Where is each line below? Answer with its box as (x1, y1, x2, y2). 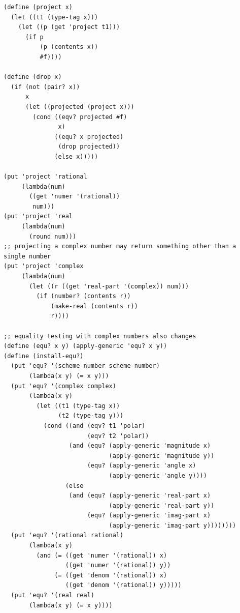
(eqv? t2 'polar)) (87, 432, 149, 440)
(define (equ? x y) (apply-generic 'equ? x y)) (4, 342, 167, 350)
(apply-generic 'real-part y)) (109, 502, 215, 509)
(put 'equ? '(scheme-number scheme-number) (11, 362, 160, 370)
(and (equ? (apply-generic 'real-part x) (68, 492, 211, 500)
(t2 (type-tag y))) (58, 412, 124, 420)
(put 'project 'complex (4, 262, 84, 270)
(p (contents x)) (40, 43, 98, 51)
